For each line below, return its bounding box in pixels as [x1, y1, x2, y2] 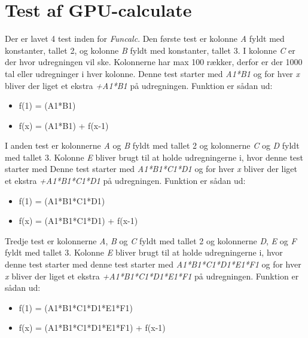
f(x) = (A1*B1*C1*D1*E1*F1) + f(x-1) [19, 321, 166, 334]
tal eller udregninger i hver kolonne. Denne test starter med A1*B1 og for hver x [5, 67, 300, 79]
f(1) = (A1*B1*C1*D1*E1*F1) [19, 301, 133, 314]
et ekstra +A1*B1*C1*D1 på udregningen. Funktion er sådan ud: [5, 174, 246, 187]
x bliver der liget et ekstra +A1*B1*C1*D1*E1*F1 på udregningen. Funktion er [5, 269, 299, 282]
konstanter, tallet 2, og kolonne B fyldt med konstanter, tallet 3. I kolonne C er [5, 44, 295, 56]
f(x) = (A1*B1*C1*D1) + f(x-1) [19, 214, 138, 227]
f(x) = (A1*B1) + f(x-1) [19, 119, 109, 131]
